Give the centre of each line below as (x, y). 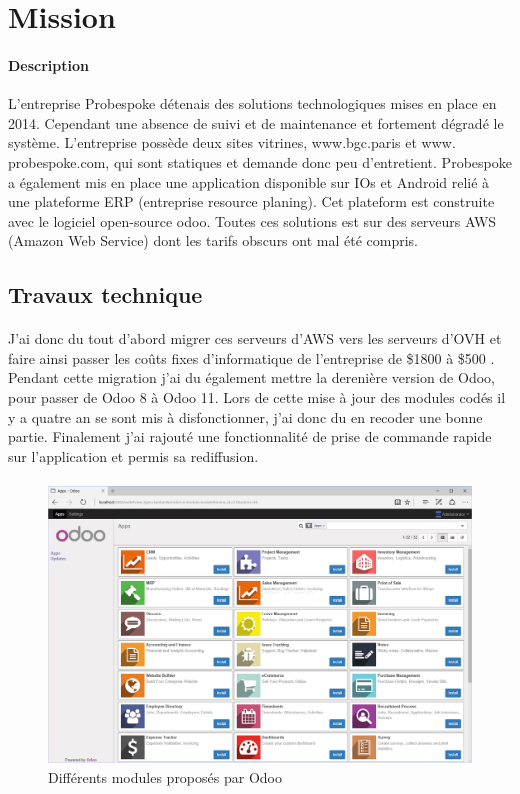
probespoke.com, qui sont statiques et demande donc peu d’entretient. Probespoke (260, 161)
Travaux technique (105, 294)
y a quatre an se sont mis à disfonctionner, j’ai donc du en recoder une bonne (245, 416)
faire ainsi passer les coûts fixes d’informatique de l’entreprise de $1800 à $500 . (251, 357)
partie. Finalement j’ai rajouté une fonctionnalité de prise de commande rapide (250, 436)
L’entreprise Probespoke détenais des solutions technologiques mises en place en (252, 103)
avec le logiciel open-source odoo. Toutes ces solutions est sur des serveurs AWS (252, 220)
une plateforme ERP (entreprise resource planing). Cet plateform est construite (251, 201)
